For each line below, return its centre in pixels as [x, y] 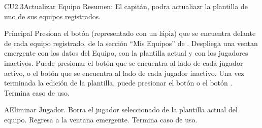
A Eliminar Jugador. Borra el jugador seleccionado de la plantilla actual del [121, 110]
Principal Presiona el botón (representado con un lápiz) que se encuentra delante [130, 33]
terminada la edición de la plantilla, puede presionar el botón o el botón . [118, 83]
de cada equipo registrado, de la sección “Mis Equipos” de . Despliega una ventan [131, 43]
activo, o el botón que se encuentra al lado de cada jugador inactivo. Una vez [124, 73]
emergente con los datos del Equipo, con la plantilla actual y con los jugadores [126, 53]
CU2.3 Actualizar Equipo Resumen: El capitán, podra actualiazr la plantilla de [126, 6]
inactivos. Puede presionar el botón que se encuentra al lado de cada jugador [124, 62]
